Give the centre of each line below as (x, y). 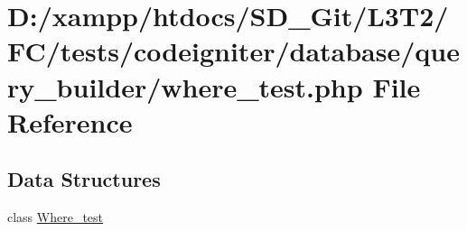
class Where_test (56, 217)
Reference (70, 121)
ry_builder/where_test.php (185, 86)
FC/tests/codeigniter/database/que (233, 51)
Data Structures (84, 179)
